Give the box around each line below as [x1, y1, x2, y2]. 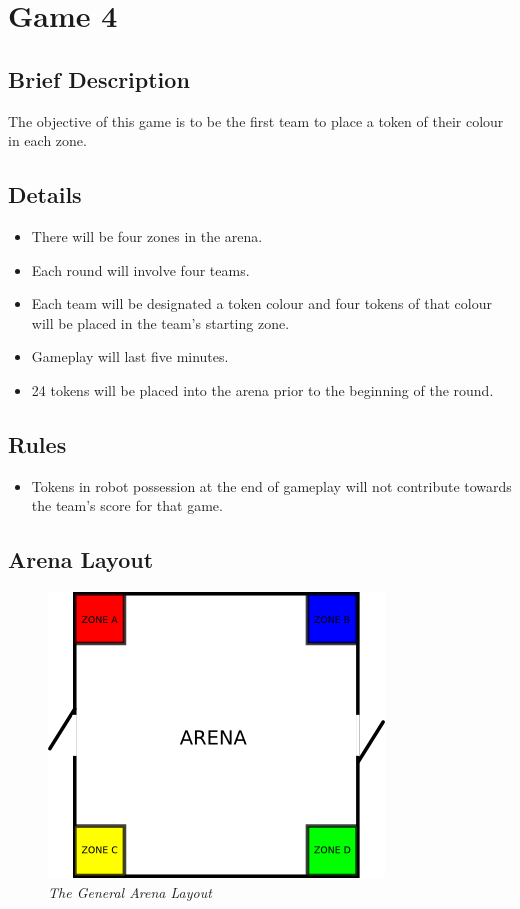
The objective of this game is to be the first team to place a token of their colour [8, 110, 504, 131]
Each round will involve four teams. [31, 259, 250, 280]
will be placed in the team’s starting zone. [31, 312, 290, 333]
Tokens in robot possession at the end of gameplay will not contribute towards [31, 475, 512, 496]
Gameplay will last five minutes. [31, 346, 229, 367]
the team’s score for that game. [31, 495, 223, 516]
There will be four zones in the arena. [31, 225, 263, 246]
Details [8, 179, 82, 210]
